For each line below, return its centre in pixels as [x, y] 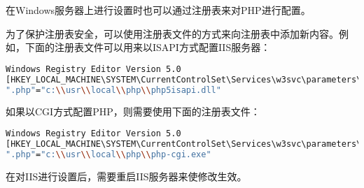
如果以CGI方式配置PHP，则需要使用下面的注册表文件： [133, 111]
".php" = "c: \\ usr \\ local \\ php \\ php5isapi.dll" [113, 90]
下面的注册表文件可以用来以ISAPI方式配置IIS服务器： [148, 47]
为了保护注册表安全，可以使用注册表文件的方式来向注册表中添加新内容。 [172, 33]
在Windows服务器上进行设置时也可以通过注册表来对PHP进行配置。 [158, 10]
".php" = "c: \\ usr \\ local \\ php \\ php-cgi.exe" [108, 154]
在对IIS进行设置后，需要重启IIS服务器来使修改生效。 [126, 176]
